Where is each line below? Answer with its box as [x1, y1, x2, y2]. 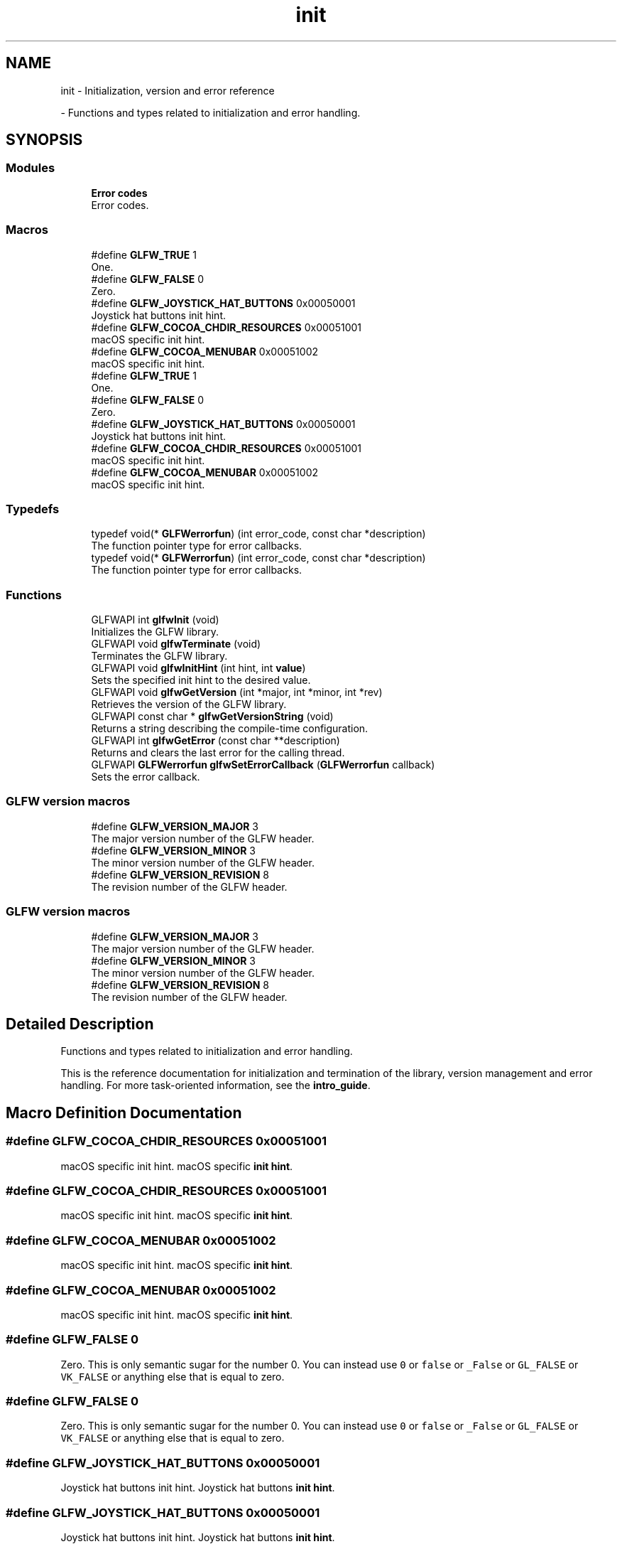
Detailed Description [6, 1014, 154, 1033]
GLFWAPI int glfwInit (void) [91, 613, 219, 626]
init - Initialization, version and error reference [60, 84, 275, 97]
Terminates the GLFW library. [91, 650, 228, 663]
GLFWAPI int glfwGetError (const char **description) [91, 734, 340, 747]
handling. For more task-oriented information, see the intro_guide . [60, 1079, 371, 1092]
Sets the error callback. [91, 771, 200, 783]
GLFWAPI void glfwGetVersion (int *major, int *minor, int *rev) [91, 686, 383, 699]
